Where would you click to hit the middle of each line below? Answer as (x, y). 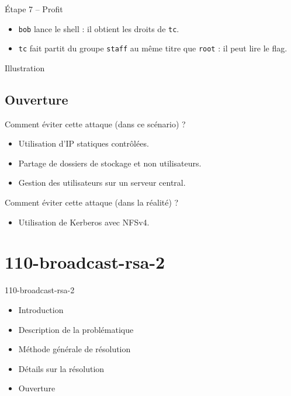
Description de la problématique (76, 329)
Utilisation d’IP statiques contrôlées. (84, 143)
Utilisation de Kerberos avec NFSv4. (84, 222)
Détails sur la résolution (61, 368)
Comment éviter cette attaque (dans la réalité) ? (92, 202)
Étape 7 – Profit (34, 9)
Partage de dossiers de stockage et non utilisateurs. (110, 163)
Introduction (41, 309)
